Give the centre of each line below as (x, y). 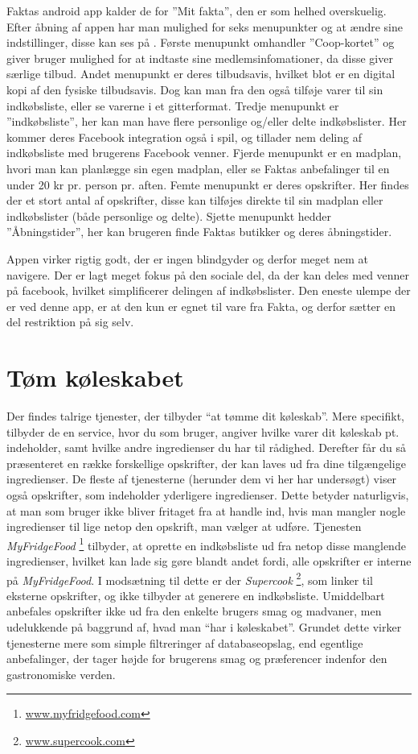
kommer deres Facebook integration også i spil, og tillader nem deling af (184, 137)
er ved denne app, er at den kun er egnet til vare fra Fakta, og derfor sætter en (201, 306)
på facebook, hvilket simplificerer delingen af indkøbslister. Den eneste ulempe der (209, 290)
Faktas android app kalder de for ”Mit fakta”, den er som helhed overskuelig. (197, 10)
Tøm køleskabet (95, 377)
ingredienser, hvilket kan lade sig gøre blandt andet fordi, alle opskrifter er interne (209, 561)
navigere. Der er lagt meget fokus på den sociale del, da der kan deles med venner (208, 274)
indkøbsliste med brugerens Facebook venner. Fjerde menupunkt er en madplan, (204, 153)
